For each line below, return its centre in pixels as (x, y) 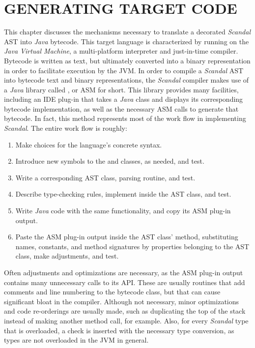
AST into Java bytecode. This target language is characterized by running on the (127, 41)
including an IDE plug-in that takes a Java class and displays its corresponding (124, 99)
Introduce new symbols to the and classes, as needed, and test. (110, 161)
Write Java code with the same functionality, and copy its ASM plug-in (123, 211)
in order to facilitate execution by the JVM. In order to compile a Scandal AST (124, 70)
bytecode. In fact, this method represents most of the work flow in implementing (125, 118)
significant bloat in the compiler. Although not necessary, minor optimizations (122, 301)
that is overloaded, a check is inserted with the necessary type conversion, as (119, 330)
